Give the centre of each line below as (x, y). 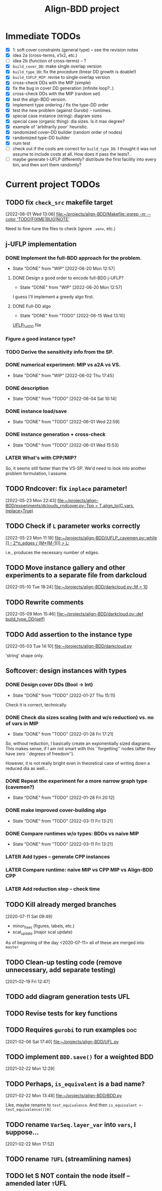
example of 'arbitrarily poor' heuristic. (50, 126)
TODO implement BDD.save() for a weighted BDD (80, 1057)
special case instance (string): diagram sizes (57, 116)
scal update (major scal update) (42, 933)
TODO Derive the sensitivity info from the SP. (60, 352)
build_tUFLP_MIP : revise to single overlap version (61, 77)
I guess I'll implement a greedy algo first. (53, 297)
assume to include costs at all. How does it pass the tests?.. (72, 154)
